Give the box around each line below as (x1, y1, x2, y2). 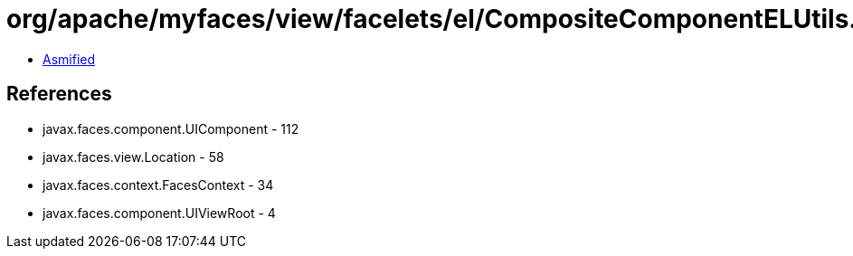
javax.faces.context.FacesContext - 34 (43, 176, 274, 193)
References (6, 82, 112, 106)
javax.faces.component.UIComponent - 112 (43, 120, 299, 137)
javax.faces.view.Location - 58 (43, 148, 224, 165)
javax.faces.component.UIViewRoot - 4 (43, 204, 276, 221)
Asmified (43, 51, 96, 67)
